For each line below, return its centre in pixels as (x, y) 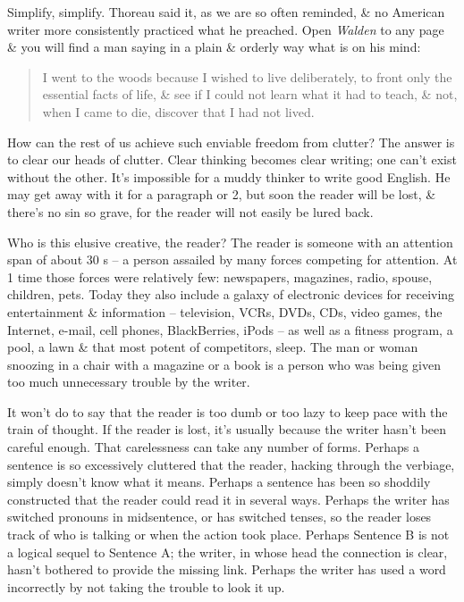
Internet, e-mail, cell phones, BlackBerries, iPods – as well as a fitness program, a (230, 329)
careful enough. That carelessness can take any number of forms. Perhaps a (213, 447)
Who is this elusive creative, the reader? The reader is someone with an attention (230, 242)
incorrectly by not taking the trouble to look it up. (146, 586)
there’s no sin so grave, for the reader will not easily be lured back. (190, 211)
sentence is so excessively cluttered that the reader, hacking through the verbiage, (231, 464)
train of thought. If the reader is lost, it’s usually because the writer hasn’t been (227, 429)
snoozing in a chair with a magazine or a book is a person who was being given (224, 364)
